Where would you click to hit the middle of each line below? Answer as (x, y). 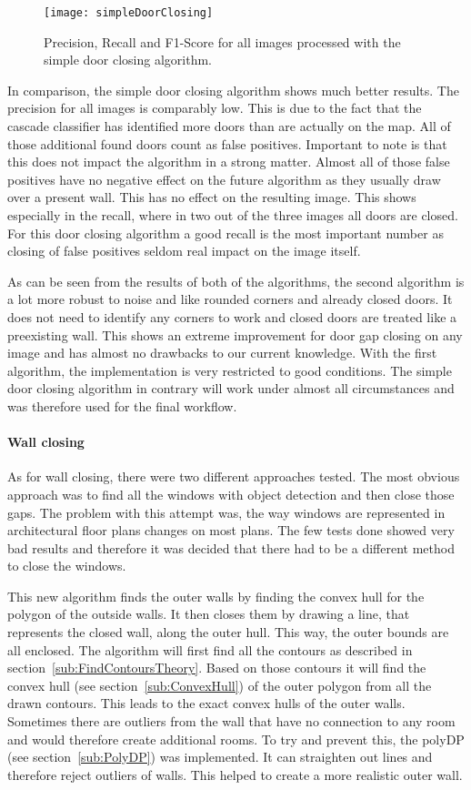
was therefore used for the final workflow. (122, 405)
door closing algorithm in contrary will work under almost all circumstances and (231, 388)
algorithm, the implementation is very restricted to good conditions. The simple (230, 370)
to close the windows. (67, 566)
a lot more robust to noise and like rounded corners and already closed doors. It (230, 299)
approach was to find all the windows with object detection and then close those (231, 494)
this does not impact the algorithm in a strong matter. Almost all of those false (229, 162)
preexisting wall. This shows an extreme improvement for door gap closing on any (235, 334)
